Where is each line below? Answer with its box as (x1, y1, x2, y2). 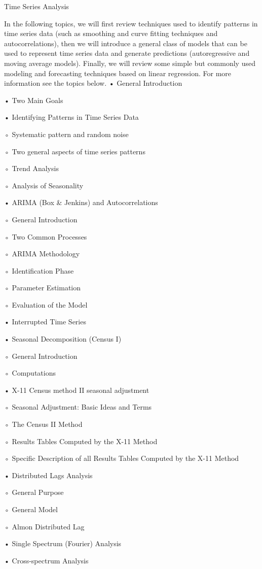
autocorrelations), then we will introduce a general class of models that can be (4, 38, 247, 48)
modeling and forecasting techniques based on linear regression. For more (4, 68, 232, 78)
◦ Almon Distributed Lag (4, 521, 85, 531)
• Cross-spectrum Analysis (4, 555, 89, 565)
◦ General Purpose (4, 487, 64, 497)
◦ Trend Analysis (4, 163, 59, 174)
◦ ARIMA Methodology (4, 248, 80, 259)
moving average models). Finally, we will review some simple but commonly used (4, 57, 255, 68)
